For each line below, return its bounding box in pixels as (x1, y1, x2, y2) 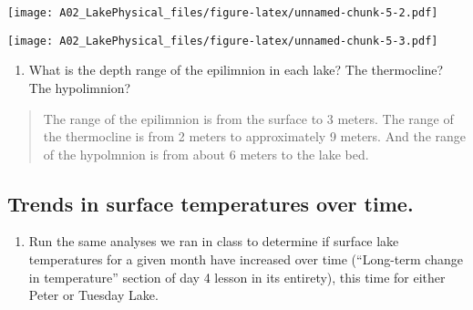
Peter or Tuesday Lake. (28, 285, 159, 305)
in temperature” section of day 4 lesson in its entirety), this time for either (28, 267, 446, 286)
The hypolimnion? (28, 77, 131, 97)
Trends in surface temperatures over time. (7, 189, 414, 217)
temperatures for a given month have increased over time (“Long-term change (28, 250, 463, 269)
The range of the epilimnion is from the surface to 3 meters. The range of (43, 108, 454, 128)
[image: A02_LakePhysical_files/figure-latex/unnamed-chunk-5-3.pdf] (7, 34, 438, 47)
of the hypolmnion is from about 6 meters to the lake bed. (43, 144, 369, 163)
